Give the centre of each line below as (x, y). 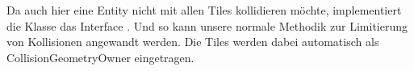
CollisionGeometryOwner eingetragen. (100, 57)
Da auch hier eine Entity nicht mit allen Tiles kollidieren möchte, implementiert (204, 10)
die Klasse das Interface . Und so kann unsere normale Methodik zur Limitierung (207, 25)
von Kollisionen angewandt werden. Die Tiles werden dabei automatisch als (193, 42)
